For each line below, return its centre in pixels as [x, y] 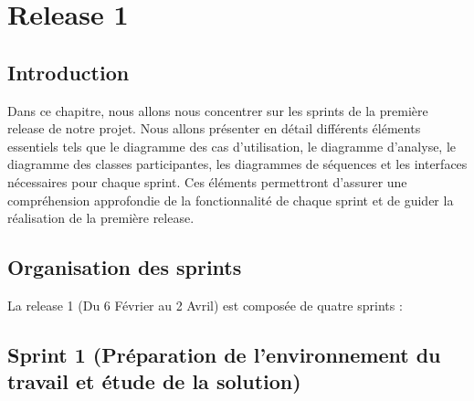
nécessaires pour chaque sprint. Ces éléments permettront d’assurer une [207, 181]
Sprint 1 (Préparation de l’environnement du [224, 354]
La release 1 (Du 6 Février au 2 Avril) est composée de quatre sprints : [205, 305]
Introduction [68, 72]
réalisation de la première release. [101, 218]
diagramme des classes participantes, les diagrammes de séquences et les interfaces [237, 164]
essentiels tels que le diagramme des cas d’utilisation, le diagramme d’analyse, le [232, 146]
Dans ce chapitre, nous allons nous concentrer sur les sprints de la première [218, 110]
